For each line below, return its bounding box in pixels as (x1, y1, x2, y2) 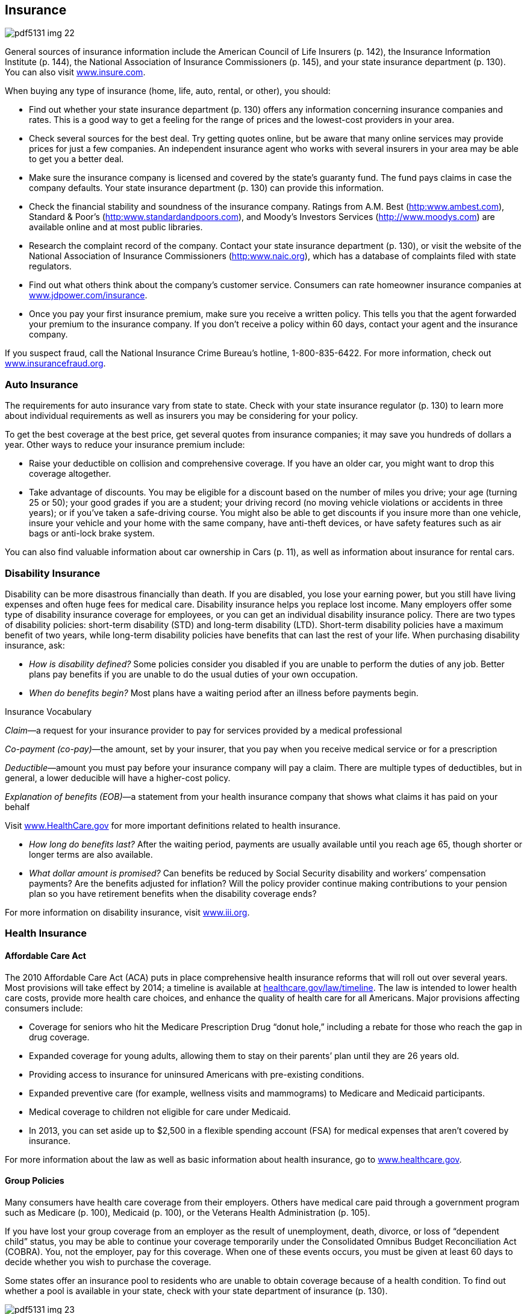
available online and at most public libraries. (29, 222, 203, 233)
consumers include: (5, 1002, 83, 1013)
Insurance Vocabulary (5, 706, 92, 717)
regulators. (29, 261, 72, 272)
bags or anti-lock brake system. (29, 528, 155, 539)
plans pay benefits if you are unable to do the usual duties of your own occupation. (29, 668, 358, 679)
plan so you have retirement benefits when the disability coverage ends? (29, 888, 317, 899)
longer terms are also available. (29, 849, 153, 860)
